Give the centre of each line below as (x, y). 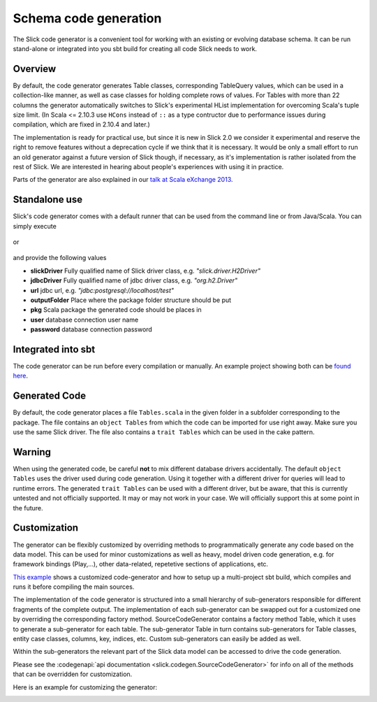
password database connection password (91, 329)
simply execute (35, 226)
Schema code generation (87, 18)
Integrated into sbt (54, 349)
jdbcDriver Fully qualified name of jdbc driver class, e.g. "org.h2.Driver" (134, 280)
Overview (35, 69)
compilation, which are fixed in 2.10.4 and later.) (81, 124)
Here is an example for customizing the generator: (85, 687)
